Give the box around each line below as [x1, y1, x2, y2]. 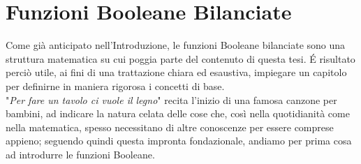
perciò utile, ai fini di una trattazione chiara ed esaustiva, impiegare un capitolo [6, 65, 347, 80]
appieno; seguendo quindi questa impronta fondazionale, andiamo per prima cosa [6, 133, 352, 148]
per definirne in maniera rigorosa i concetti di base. [6, 78, 225, 93]
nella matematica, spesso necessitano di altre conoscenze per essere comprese [6, 119, 334, 134]
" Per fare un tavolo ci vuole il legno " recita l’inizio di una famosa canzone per [6, 92, 337, 107]
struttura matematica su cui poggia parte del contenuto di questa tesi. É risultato [6, 51, 355, 66]
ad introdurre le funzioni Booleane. [6, 147, 155, 161]
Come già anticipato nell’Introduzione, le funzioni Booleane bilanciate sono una [6, 38, 346, 52]
